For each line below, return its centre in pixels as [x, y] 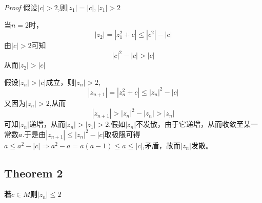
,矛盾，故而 [162, 145]
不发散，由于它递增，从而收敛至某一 [197, 124]
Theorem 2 [34, 173]
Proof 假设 [21, 7]
